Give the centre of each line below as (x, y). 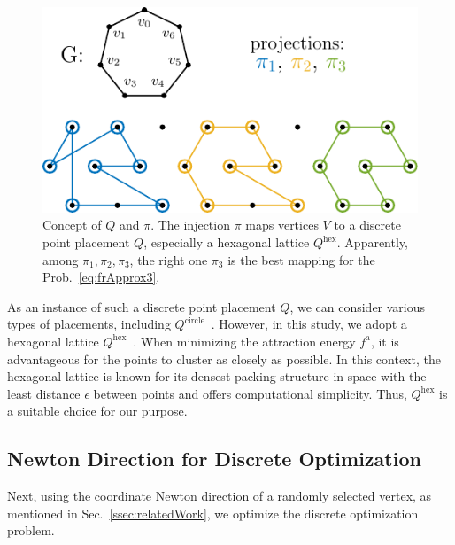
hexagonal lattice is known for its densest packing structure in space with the (217, 376)
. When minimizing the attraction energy (244, 341)
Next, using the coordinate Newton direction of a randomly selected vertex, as (220, 496)
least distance (44, 393)
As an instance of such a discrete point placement (142, 306)
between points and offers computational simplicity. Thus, (250, 393)
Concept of (72, 225)
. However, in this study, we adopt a (309, 324)
